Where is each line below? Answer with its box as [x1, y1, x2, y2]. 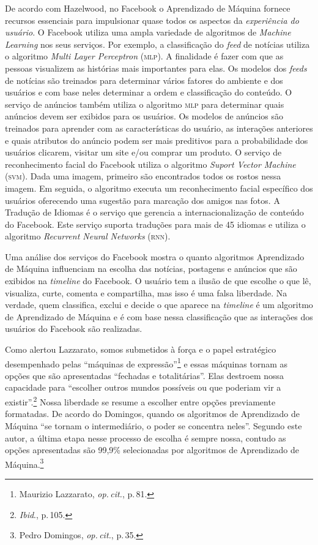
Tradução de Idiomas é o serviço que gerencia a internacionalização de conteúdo [5, 206, 304, 219]
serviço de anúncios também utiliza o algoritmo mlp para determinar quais [5, 97, 284, 110]
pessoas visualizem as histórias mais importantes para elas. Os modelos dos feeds [5, 61, 307, 74]
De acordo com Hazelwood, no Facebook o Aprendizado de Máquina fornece [5, 2, 290, 14]
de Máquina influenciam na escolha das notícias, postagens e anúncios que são [5, 262, 297, 275]
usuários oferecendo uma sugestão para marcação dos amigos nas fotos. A [5, 194, 280, 206]
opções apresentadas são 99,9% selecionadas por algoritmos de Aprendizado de [5, 443, 299, 456]
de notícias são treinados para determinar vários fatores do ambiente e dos [5, 73, 283, 86]
